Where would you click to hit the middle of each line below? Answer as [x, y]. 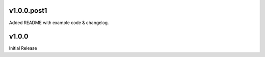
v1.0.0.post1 [28, 11]
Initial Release [23, 48]
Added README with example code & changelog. [59, 23]
